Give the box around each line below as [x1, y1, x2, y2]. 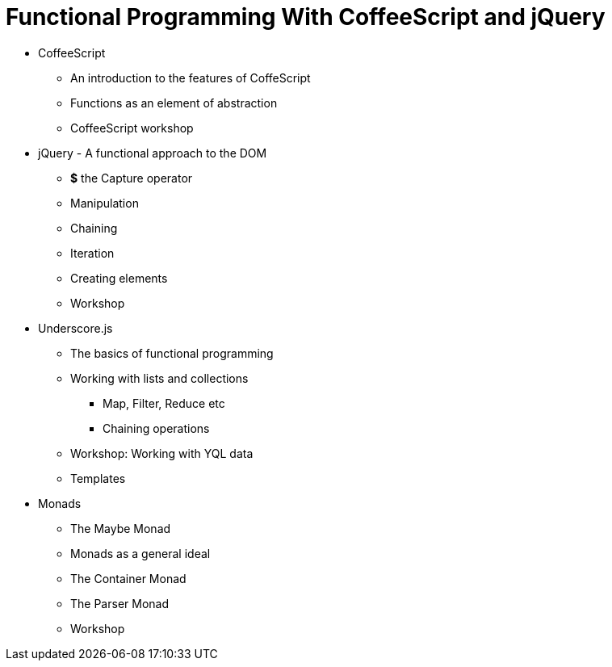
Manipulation [70, 195, 139, 210]
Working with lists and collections [70, 371, 249, 385]
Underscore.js [38, 321, 113, 335]
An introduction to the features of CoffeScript [70, 70, 311, 85]
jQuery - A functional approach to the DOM [38, 145, 267, 160]
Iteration [70, 245, 115, 260]
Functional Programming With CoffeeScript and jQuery [6, 3, 606, 31]
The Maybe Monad [70, 521, 171, 535]
